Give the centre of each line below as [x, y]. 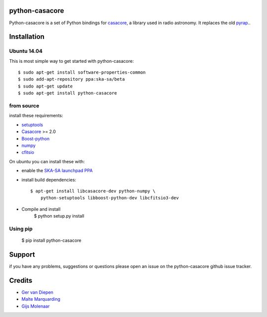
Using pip [21, 228]
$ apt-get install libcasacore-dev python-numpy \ [93, 191]
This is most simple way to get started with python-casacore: [71, 61]
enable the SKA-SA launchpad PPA [57, 171]
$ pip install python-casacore [51, 240]
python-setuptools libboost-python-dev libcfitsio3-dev [110, 198]
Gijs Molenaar [36, 306]
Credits [21, 280]
